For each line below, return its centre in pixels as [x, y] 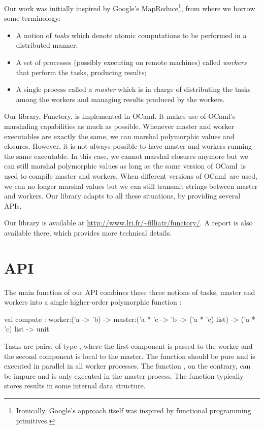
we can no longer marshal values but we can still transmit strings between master [131, 186]
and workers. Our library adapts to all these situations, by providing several [122, 196]
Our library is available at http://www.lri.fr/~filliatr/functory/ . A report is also [128, 223]
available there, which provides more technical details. [88, 232]
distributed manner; [47, 45]
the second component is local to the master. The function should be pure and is [130, 356]
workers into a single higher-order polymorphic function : [93, 302]
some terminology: [32, 18]
